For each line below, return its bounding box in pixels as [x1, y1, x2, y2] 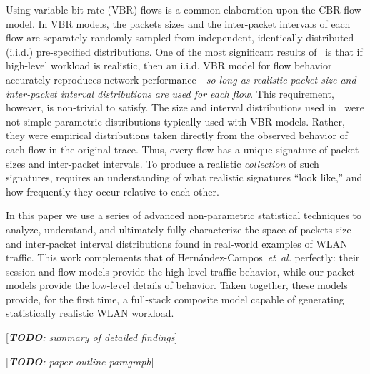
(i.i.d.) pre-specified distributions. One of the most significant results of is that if [6, 44, 363, 59]
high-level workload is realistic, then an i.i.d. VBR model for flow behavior [6, 58, 332, 73]
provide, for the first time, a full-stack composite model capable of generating [6, 291, 344, 306]
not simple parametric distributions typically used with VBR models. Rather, [6, 113, 345, 128]
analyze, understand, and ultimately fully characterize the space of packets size [6, 221, 351, 236]
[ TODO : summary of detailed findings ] [6, 330, 178, 345]
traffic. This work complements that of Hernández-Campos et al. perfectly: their [6, 250, 360, 265]
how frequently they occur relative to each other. [6, 183, 219, 198]
